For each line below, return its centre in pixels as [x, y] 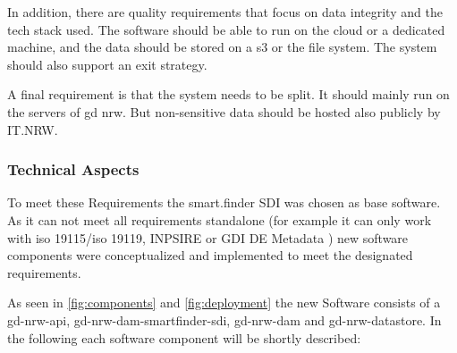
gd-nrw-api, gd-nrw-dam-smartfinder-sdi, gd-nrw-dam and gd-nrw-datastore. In [224, 319]
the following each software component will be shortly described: [184, 337]
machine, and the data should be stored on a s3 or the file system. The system [222, 47]
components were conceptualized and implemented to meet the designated [210, 255]
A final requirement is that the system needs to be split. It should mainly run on [228, 94]
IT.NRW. [33, 129]
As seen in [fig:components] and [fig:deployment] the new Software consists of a [224, 303]
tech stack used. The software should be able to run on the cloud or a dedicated [226, 29]
